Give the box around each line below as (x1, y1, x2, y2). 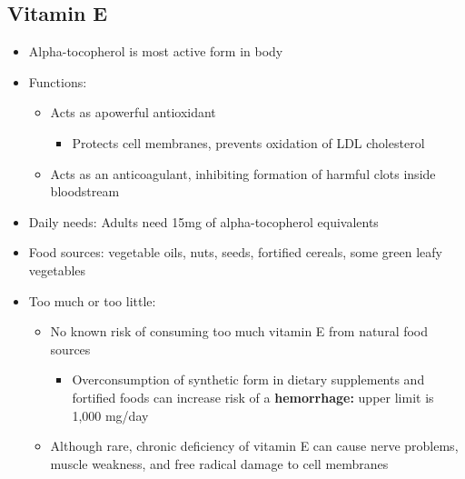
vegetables (28, 260, 86, 279)
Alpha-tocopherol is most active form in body (28, 42, 283, 61)
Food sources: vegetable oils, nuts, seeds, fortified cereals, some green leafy (28, 243, 442, 262)
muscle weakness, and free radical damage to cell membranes (50, 454, 389, 473)
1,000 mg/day (72, 405, 149, 424)
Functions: (28, 72, 87, 91)
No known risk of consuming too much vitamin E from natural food (50, 322, 429, 341)
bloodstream (50, 182, 120, 201)
